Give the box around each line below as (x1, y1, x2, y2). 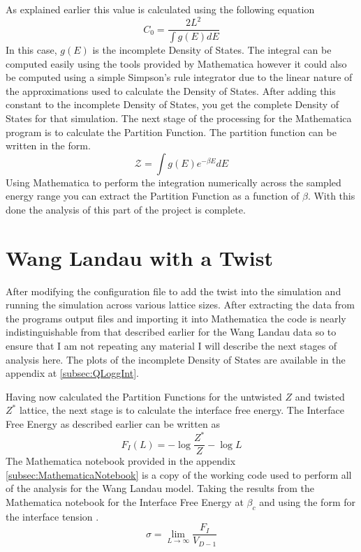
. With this (307, 188, 355, 203)
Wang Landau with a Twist (6, 243, 273, 271)
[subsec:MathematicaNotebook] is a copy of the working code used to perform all (6, 467, 352, 482)
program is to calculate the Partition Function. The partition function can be (6, 124, 337, 139)
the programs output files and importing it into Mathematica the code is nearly (6, 311, 346, 325)
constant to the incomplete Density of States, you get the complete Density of (6, 97, 339, 112)
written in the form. (6, 138, 91, 153)
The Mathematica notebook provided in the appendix (6, 454, 236, 468)
